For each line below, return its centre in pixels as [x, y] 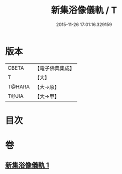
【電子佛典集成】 [55, 68]
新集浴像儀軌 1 [27, 165]
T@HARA [19, 87]
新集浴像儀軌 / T [84, 10]
